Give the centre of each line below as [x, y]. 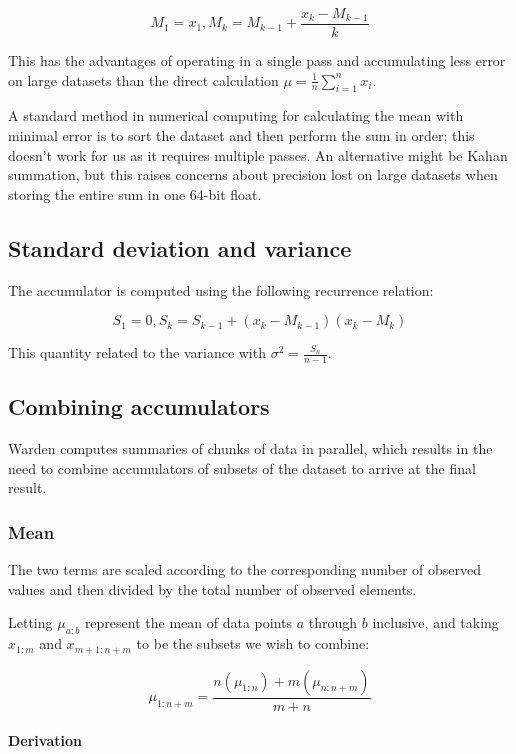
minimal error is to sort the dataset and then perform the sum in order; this [241, 135]
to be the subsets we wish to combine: [253, 643]
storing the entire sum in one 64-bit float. [135, 193]
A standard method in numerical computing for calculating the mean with [236, 115]
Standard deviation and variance [180, 247]
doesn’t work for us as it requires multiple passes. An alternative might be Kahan [258, 154]
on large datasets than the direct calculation [143, 79]
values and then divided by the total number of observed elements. [212, 588]
